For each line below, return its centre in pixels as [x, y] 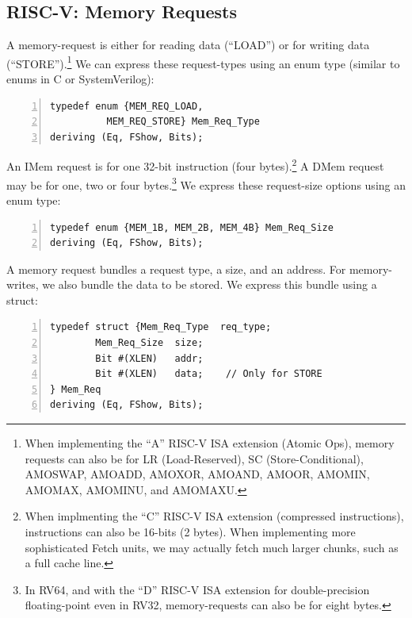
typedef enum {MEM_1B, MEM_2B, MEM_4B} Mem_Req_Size [192, 227]
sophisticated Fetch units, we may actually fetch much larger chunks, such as [212, 547]
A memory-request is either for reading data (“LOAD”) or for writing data [188, 45]
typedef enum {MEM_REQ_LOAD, [127, 106]
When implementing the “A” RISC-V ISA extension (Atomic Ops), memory [210, 443]
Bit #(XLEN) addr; [149, 358]
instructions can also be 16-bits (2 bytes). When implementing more [190, 532]
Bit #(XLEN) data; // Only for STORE [209, 374]
